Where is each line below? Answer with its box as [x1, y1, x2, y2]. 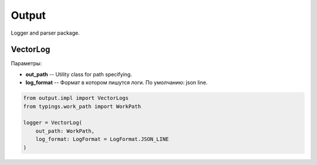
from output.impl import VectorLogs [23, 95, 129, 102]
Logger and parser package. [11, 29, 80, 36]
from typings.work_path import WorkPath [23, 103, 141, 110]
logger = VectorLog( [23, 119, 82, 126]
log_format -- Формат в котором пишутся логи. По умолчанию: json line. [25, 79, 208, 86]
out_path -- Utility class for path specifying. [25, 70, 132, 78]
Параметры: [11, 60, 42, 67]
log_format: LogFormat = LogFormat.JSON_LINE [35, 136, 169, 143]
